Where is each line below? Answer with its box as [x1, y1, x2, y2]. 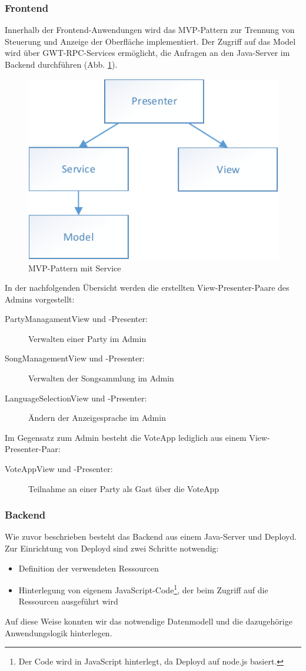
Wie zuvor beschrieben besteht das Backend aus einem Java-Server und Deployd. [5, 530, 297, 543]
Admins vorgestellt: [5, 293, 75, 305]
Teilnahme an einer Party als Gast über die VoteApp [28, 482, 219, 494]
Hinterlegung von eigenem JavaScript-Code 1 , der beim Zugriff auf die [18, 582, 268, 596]
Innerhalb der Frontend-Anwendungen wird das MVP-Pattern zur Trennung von [5, 24, 295, 36]
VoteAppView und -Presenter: [5, 463, 113, 475]
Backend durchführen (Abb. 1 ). [5, 58, 118, 70]
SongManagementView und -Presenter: [5, 352, 145, 364]
